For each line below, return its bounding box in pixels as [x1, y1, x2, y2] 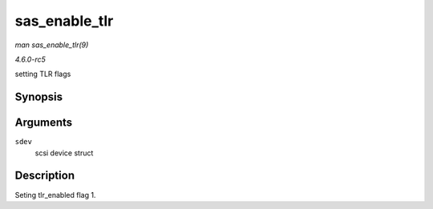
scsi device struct [34, 148, 94, 158]
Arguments [14, 116, 73, 130]
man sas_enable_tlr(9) [14, 40, 89, 50]
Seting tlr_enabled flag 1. [14, 190, 96, 199]
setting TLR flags [14, 69, 71, 79]
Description [14, 169, 75, 183]
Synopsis [14, 90, 63, 104]
